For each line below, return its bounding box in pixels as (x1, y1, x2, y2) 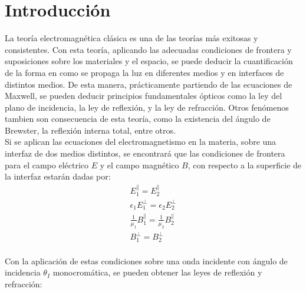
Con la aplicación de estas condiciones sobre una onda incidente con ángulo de (5, 254, 288, 267)
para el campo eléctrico (5, 158, 89, 171)
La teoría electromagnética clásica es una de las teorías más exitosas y (5, 32, 258, 44)
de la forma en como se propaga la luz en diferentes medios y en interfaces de (5, 66, 284, 78)
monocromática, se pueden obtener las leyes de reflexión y (52, 266, 262, 278)
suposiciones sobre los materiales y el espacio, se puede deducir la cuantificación (5, 55, 293, 67)
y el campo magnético (100, 158, 179, 171)
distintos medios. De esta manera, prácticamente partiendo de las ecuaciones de (5, 78, 292, 90)
